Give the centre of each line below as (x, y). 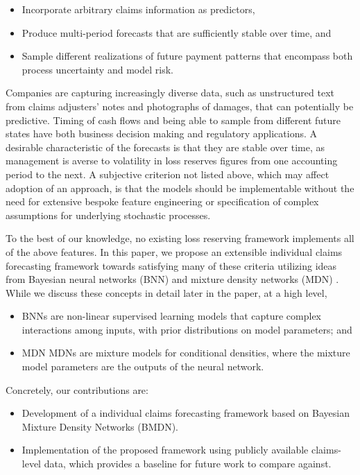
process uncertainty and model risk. (97, 69)
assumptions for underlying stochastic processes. (108, 215)
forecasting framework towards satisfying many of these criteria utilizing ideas (171, 265)
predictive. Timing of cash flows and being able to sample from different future (173, 120)
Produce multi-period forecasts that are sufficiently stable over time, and (177, 32)
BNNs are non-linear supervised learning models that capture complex (171, 316)
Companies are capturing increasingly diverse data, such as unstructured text (170, 93)
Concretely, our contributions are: (77, 389)
